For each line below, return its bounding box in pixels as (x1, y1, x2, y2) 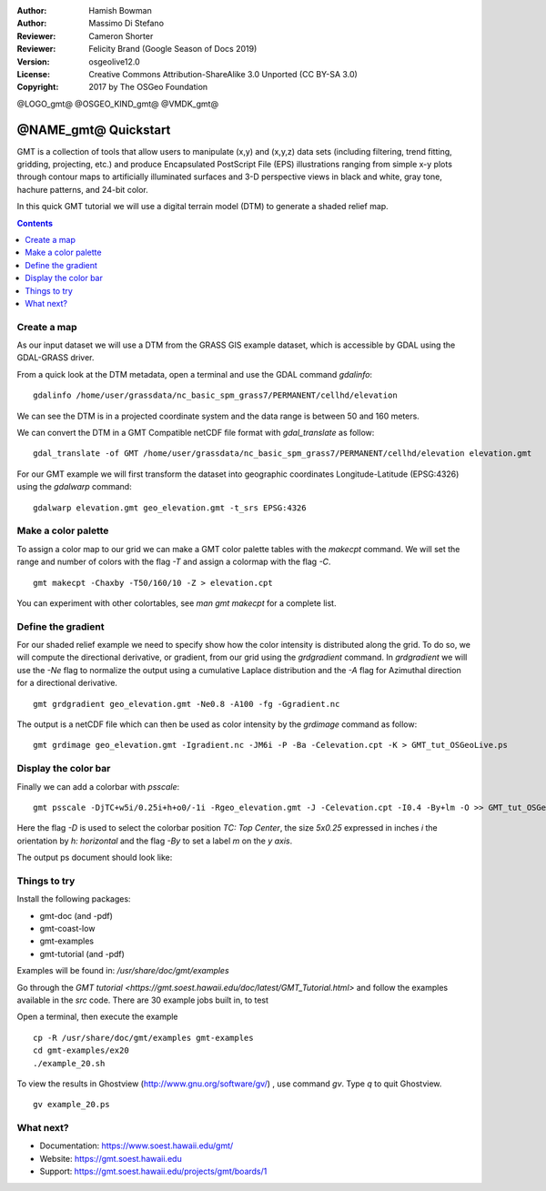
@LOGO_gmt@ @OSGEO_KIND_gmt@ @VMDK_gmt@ (16, 98, 218, 109)
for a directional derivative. (16, 678, 118, 689)
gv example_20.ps (33, 1099, 110, 1110)
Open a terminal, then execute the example (16, 1011, 178, 1023)
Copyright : (16, 82, 59, 93)
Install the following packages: (16, 893, 131, 904)
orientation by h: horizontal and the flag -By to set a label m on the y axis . (16, 835, 293, 846)
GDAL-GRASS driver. (16, 352, 95, 363)
